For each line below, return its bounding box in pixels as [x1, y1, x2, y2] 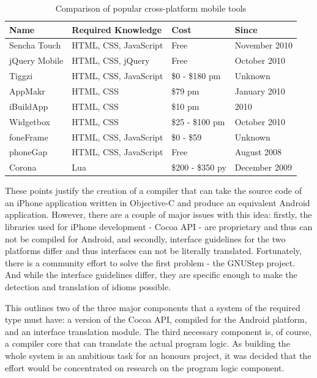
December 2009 [234, 161, 292, 174]
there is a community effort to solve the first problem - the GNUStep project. [5, 256, 296, 269]
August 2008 [234, 145, 282, 158]
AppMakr [9, 84, 45, 97]
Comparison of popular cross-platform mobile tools [55, 2, 247, 14]
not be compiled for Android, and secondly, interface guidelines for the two [5, 232, 286, 245]
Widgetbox [9, 115, 50, 128]
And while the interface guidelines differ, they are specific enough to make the [5, 268, 297, 281]
